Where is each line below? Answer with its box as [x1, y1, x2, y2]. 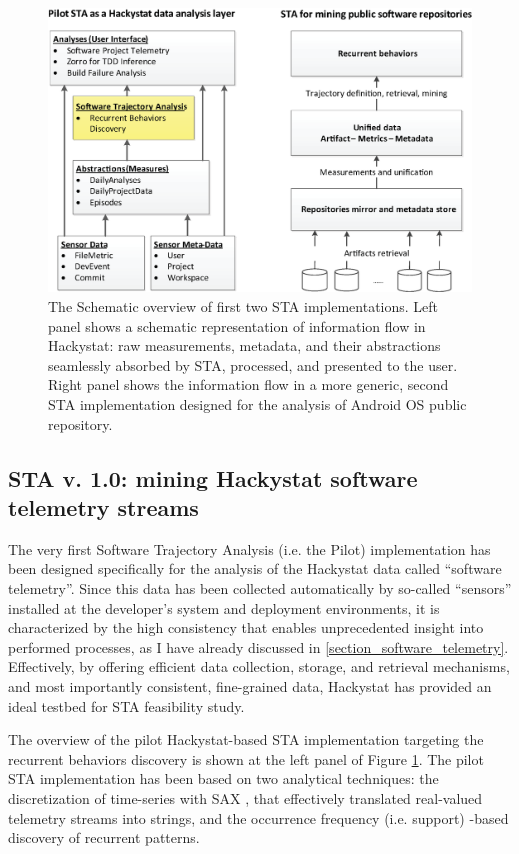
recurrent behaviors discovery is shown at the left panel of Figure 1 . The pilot [8, 748, 484, 769]
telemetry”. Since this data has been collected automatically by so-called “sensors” [8, 577, 512, 598]
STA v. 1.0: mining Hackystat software [8, 462, 418, 493]
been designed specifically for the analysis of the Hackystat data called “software [8, 558, 502, 579]
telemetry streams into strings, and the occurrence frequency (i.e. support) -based [8, 807, 509, 828]
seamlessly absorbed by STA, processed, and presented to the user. [48, 354, 458, 375]
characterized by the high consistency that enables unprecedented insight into [8, 617, 484, 638]
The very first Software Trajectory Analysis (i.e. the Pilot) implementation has [8, 538, 491, 559]
